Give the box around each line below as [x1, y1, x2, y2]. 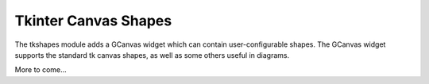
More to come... [14, 65, 67, 74]
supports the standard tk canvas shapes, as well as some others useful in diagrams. [14, 50, 290, 59]
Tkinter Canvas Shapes [14, 12, 172, 29]
